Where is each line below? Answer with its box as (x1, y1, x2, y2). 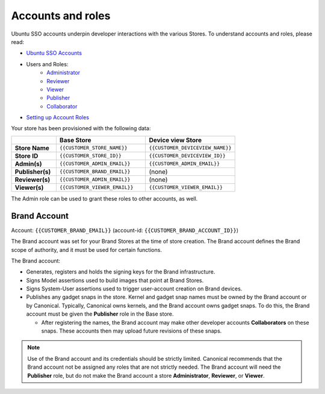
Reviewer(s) (14, 175, 51, 184)
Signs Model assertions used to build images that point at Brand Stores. (26, 277, 204, 284)
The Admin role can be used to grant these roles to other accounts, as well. (11, 195, 198, 202)
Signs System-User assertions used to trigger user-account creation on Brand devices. (26, 285, 243, 292)
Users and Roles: (26, 60, 69, 67)
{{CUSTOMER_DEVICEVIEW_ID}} (149, 152, 226, 159)
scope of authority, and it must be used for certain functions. (11, 246, 162, 253)
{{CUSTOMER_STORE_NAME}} (59, 145, 128, 151)
